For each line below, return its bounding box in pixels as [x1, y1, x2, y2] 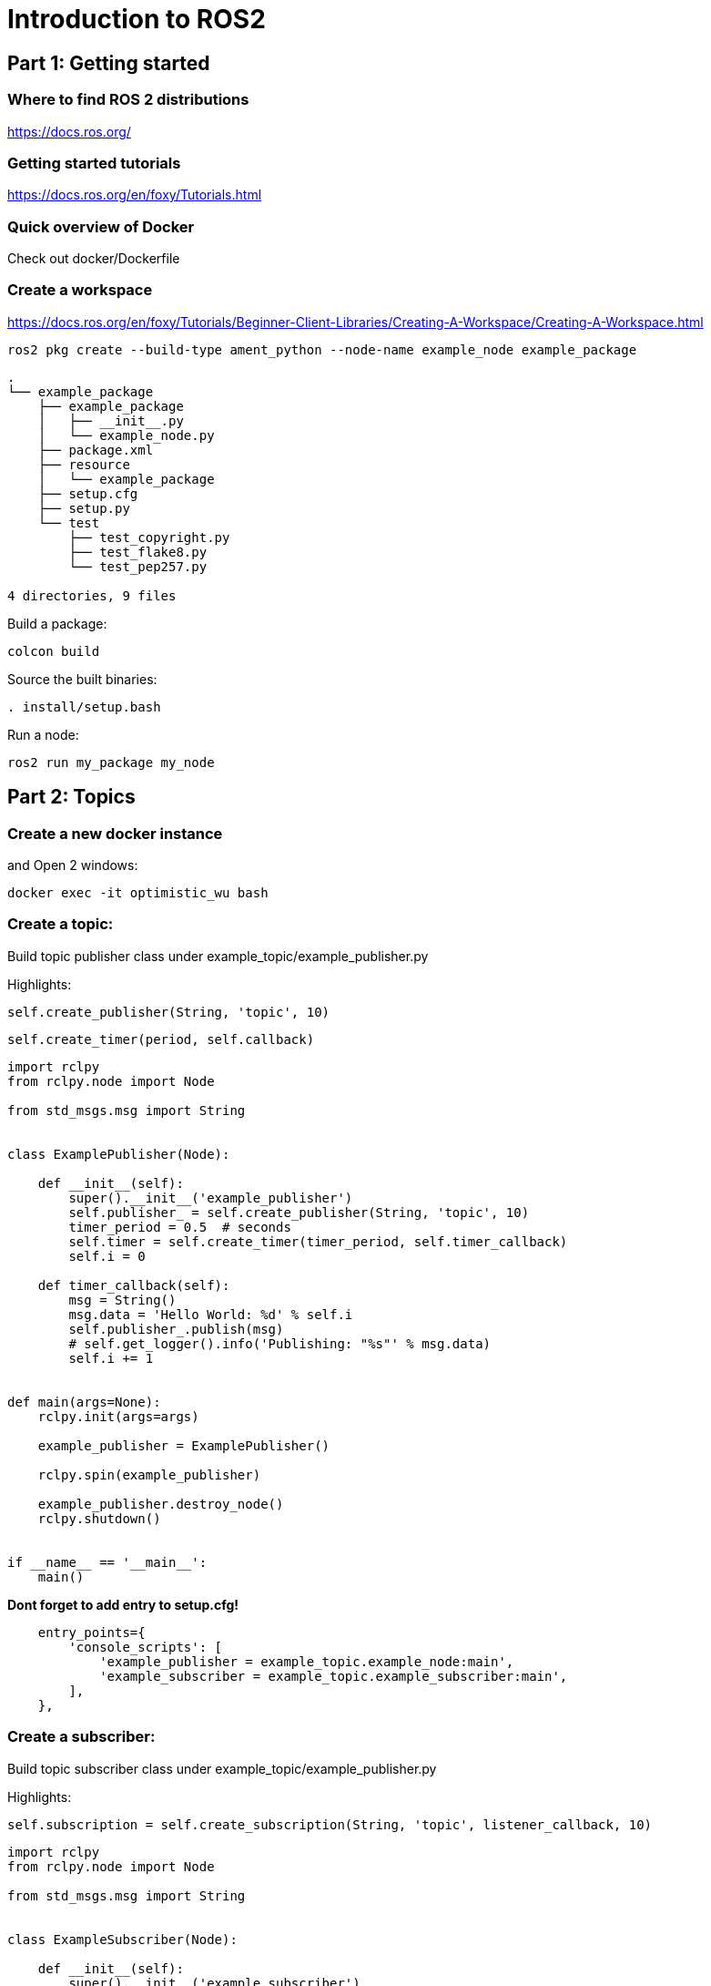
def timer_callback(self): [37, 1277, 230, 1293]
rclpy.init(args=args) [37, 1408, 199, 1424]
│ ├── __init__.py [37, 413, 184, 428]
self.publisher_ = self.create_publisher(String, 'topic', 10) [68, 1204, 530, 1220]
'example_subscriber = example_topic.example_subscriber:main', [99, 1668, 568, 1684]
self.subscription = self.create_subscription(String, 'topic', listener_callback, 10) [7, 1817, 653, 1832]
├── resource [37, 456, 130, 472]
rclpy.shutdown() [37, 1510, 161, 1526]
